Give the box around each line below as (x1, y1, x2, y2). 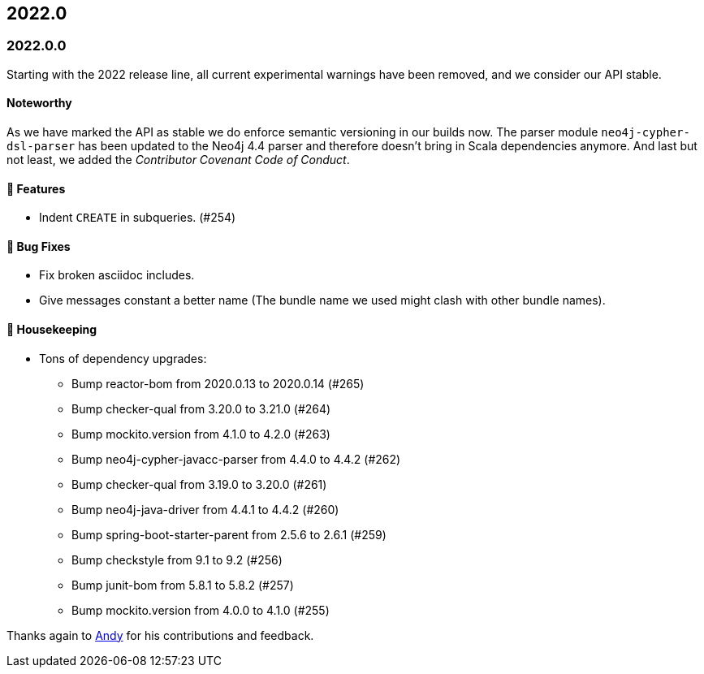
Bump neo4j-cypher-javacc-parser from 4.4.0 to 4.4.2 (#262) (71, 451, 401, 466)
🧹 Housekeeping (6, 322, 97, 337)
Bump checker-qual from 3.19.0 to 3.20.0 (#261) (71, 477, 327, 491)
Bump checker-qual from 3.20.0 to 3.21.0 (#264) (71, 401, 331, 416)
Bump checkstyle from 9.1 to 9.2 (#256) (71, 552, 283, 567)
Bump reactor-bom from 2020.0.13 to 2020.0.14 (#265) (71, 376, 365, 391)
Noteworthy (6, 96, 72, 110)
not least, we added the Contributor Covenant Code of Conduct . (6, 153, 350, 167)
